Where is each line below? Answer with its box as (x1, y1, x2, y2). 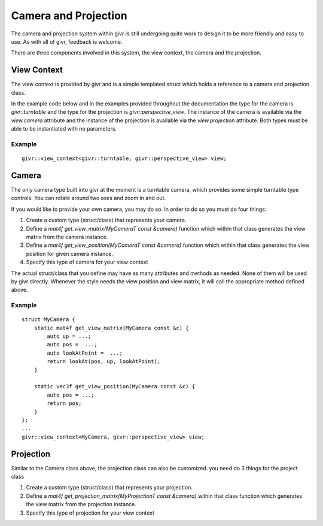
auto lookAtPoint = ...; (47, 349, 123, 356)
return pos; (47, 400, 82, 407)
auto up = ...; (47, 333, 92, 340)
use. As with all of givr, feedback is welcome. (11, 38, 123, 45)
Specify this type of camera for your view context (26, 258, 148, 266)
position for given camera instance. (26, 250, 114, 257)
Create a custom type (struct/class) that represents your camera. (26, 216, 187, 224)
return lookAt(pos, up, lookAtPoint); (47, 358, 161, 365)
